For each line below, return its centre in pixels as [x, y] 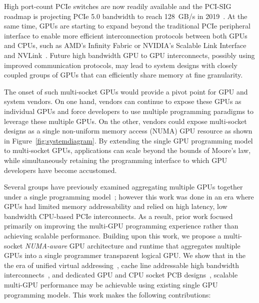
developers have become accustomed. [60, 170]
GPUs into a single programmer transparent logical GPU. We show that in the [125, 255]
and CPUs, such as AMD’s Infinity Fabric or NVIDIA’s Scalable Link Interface [125, 45]
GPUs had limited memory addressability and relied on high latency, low [116, 206]
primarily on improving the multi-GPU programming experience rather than [121, 226]
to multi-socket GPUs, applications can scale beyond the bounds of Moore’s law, [127, 150]
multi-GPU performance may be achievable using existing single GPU [111, 285]
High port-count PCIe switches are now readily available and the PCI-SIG [118, 6]
